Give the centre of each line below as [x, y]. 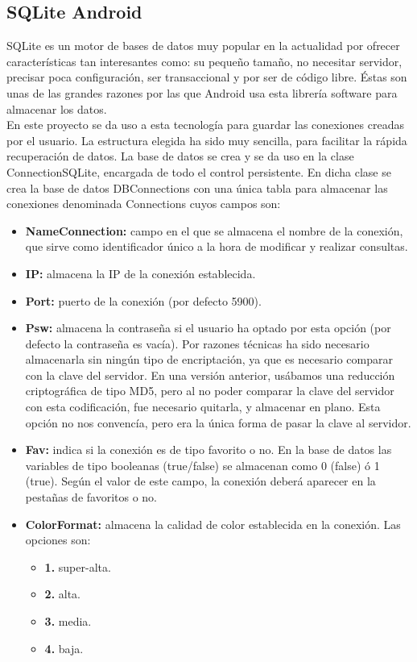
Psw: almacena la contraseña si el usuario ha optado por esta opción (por [208, 328]
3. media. [68, 621]
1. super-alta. [78, 566]
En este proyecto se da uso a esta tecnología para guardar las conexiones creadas [205, 125]
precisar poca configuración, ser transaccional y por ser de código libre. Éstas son [207, 77]
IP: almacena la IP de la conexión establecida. [140, 273]
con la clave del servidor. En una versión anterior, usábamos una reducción [210, 375]
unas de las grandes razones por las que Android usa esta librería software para [202, 92]
